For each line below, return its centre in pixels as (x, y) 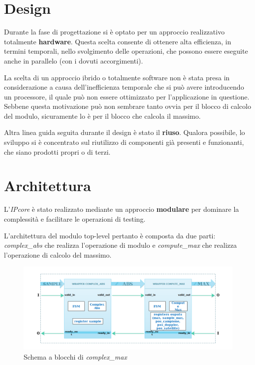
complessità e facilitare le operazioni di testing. (75, 218)
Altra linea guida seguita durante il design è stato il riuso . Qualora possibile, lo (125, 132)
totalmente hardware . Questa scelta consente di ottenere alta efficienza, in (118, 41)
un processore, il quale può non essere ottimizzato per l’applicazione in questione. (127, 96)
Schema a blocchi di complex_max (75, 356)
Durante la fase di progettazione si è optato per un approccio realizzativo (114, 32)
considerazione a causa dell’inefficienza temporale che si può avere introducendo (124, 87)
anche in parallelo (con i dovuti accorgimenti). (74, 60)
